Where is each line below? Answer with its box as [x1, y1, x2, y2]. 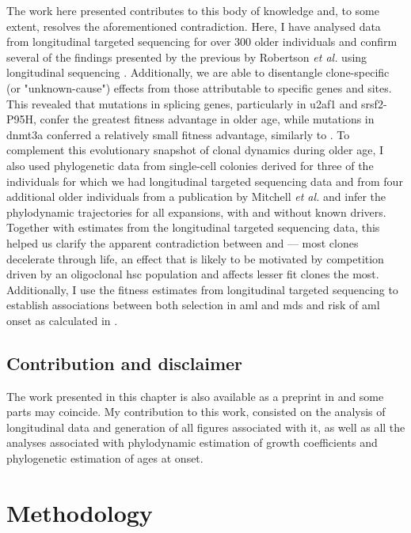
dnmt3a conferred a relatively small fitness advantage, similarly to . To [6, 126, 350, 142]
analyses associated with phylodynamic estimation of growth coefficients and [6, 434, 378, 451]
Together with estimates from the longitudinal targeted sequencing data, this [6, 219, 380, 236]
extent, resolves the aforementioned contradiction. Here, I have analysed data [6, 17, 381, 34]
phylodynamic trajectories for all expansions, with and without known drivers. [6, 203, 386, 220]
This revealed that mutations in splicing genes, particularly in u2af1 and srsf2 [6, 95, 383, 112]
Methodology [6, 496, 153, 528]
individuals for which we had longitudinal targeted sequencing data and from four [6, 172, 403, 189]
